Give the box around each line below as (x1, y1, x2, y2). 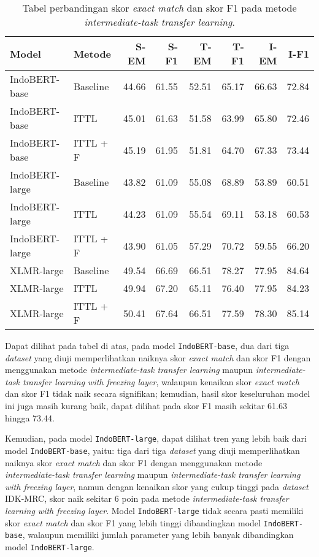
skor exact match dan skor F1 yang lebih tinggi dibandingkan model (5, 516, 261, 529)
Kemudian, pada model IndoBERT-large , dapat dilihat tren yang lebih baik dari (5, 432, 307, 445)
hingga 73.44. (5, 411, 55, 424)
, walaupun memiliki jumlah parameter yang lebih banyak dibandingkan (22, 528, 294, 541)
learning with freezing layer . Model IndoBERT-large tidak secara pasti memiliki (5, 504, 304, 517)
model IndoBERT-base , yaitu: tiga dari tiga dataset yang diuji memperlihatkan (5, 444, 300, 456)
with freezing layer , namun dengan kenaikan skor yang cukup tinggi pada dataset (5, 480, 309, 493)
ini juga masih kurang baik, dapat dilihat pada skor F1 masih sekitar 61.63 (5, 399, 287, 412)
